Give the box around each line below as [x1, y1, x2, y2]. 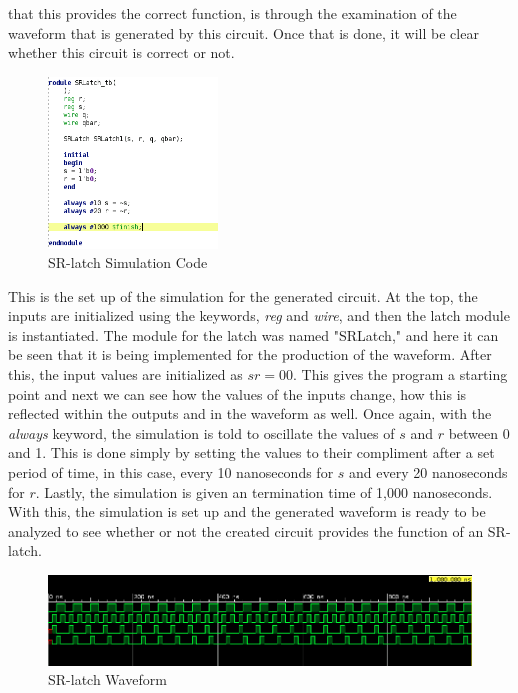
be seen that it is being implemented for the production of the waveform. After [8, 344, 492, 365]
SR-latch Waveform [48, 669, 167, 690]
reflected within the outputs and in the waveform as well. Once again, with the [8, 403, 492, 424]
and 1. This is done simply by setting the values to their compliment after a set [8, 442, 495, 463]
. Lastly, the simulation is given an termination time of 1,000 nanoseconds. [35, 481, 493, 502]
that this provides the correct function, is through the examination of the [8, 3, 457, 23]
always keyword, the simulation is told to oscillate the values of [8, 422, 395, 443]
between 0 [448, 422, 510, 443]
